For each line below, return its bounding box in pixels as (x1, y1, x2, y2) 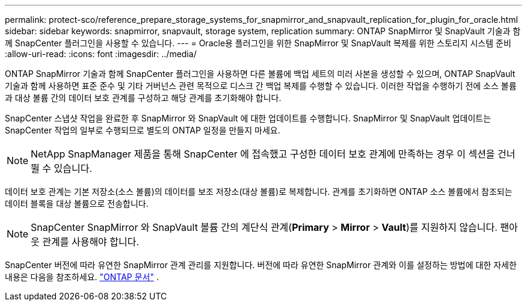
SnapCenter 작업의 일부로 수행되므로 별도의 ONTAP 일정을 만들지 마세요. (5, 125, 280, 135)
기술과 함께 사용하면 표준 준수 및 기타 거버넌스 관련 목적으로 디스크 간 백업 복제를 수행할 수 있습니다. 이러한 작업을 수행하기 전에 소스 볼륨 (5, 81, 517, 91)
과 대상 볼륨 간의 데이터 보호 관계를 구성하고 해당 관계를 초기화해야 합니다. (5, 93, 282, 103)
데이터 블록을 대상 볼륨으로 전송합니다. (5, 198, 149, 209)
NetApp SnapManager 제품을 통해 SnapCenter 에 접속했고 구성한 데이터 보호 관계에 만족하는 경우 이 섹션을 (31, 148, 495, 160)
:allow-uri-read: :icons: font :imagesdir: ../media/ (5, 49, 197, 59)
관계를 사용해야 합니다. (42, 236, 140, 248)
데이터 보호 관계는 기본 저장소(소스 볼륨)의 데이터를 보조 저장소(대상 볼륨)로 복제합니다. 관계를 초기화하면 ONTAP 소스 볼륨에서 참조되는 (5, 186, 513, 197)
